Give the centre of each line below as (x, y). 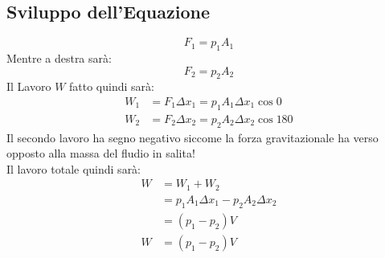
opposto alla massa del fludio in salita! (101, 153)
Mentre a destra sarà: (59, 58)
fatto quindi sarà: (112, 86)
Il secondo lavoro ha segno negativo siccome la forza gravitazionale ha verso (192, 137)
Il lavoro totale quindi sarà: (74, 168)
